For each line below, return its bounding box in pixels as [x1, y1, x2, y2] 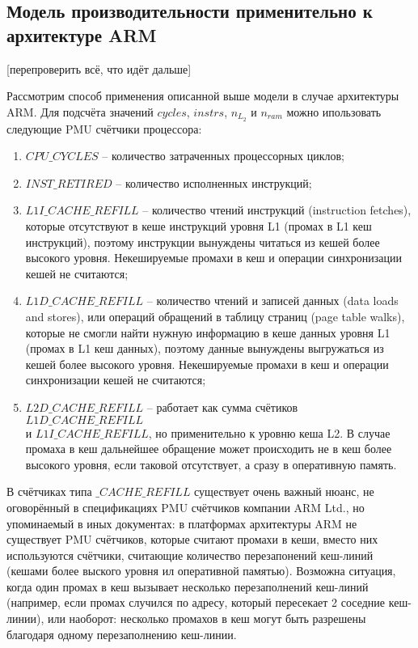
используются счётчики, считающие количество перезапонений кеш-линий [6, 546, 374, 563]
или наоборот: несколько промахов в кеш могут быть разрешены [47, 610, 366, 627]
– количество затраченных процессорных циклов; [102, 147, 344, 164]
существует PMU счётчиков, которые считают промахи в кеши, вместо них [6, 531, 378, 548]
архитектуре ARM [6, 22, 157, 47]
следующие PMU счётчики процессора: [6, 120, 202, 137]
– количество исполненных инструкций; [116, 174, 312, 191]
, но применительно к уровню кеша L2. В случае [148, 424, 391, 441]
